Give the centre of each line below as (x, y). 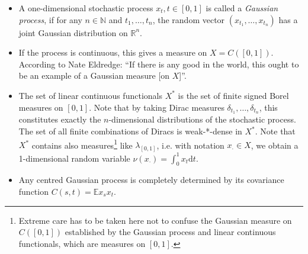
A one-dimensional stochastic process (86, 8)
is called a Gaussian (242, 8)
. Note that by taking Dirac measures (157, 107)
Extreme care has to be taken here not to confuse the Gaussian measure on (155, 220)
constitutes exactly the (60, 119)
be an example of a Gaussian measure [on (94, 75)
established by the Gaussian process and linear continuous (170, 232)
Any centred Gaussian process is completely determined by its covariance (151, 180)
